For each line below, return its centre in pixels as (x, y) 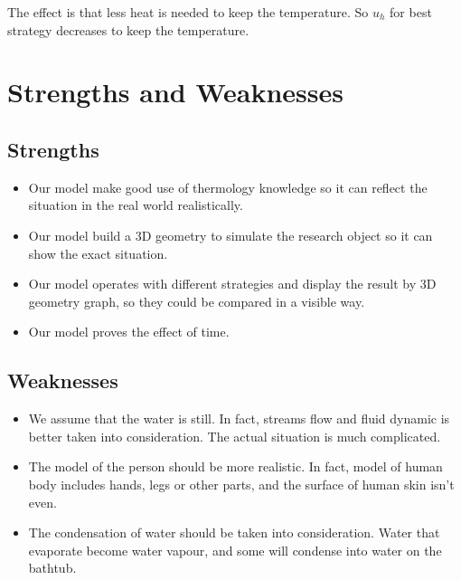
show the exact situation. (98, 253)
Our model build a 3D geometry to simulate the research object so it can (230, 235)
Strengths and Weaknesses (175, 92)
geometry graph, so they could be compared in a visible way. (197, 301)
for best (411, 12)
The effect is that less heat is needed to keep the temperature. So (188, 12)
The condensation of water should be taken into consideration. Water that (234, 532)
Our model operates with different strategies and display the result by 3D (232, 284)
